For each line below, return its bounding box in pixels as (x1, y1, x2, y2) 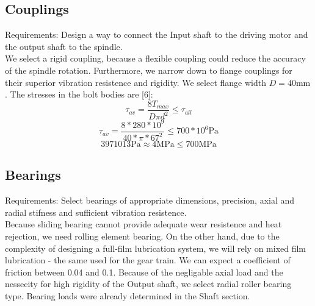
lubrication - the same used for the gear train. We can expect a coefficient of (5, 254, 291, 266)
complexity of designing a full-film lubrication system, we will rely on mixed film (5, 241, 306, 254)
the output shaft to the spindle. (5, 40, 123, 52)
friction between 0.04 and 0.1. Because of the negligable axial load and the (5, 265, 283, 278)
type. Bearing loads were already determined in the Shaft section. (5, 290, 250, 302)
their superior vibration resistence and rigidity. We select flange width (5, 76, 266, 88)
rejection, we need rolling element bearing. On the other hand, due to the (5, 230, 280, 243)
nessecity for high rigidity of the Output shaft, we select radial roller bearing (5, 277, 292, 290)
